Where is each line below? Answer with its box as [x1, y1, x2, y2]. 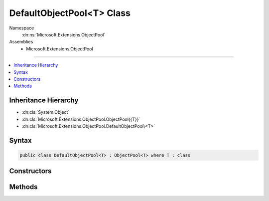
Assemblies [9, 39, 33, 45]
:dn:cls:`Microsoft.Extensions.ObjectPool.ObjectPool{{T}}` [21, 116, 140, 122]
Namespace [9, 25, 34, 31]
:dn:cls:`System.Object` [21, 109, 70, 115]
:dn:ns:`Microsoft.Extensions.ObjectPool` [21, 31, 106, 37]
